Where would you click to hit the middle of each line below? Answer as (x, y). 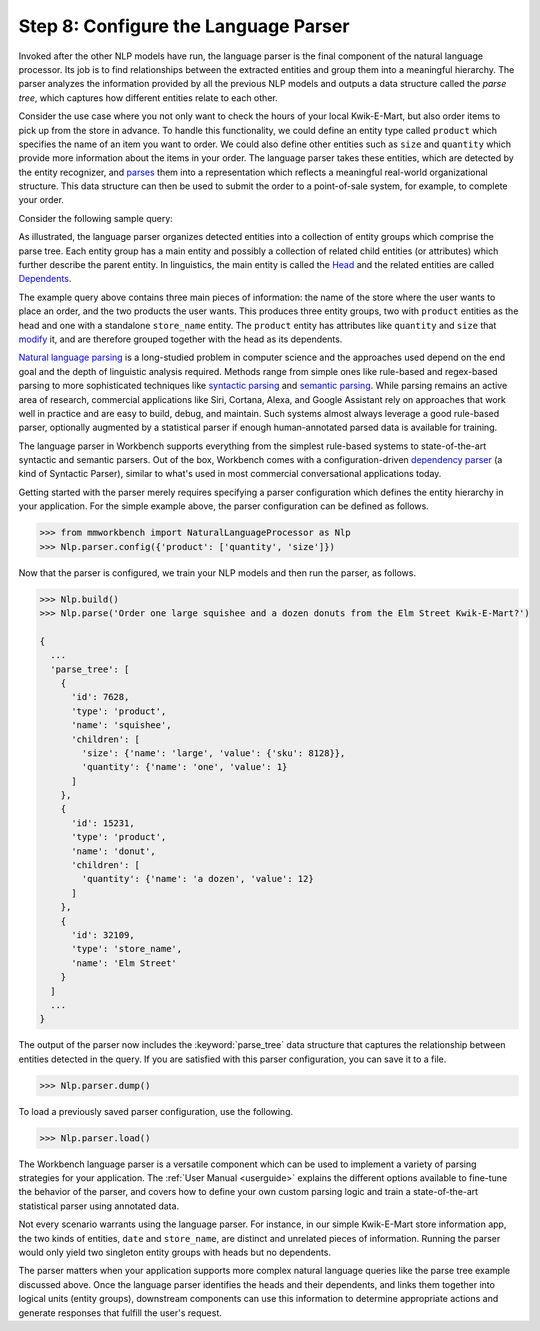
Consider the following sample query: (96, 218)
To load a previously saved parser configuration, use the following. (156, 1111)
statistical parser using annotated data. (99, 1206)
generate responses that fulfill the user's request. (120, 1312)
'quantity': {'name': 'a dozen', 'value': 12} (197, 879)
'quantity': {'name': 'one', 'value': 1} (184, 767)
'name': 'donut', (114, 851)
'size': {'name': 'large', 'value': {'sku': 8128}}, (213, 753)
